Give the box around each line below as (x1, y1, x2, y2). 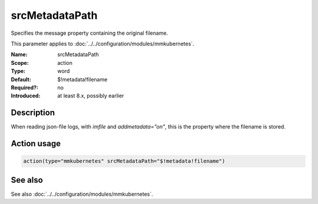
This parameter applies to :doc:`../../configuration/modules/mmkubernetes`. (11, 40, 194, 47)
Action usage (11, 139, 61, 149)
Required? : (11, 84, 38, 91)
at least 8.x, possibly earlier (57, 92, 124, 100)
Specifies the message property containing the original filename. (11, 29, 168, 37)
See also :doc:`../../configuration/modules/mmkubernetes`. (11, 190, 153, 198)
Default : (11, 75, 32, 83)
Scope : (11, 59, 29, 66)
